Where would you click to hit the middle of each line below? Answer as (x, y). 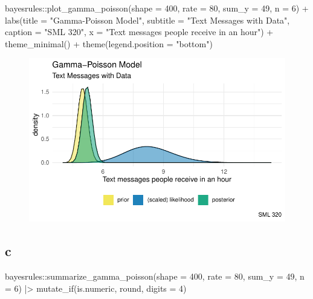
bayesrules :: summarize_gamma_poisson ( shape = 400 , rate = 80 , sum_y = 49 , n (155, 276)
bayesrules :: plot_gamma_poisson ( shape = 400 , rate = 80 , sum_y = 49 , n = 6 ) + (157, 8)
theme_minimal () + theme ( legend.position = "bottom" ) (109, 43)
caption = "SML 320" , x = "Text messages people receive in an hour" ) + (139, 32)
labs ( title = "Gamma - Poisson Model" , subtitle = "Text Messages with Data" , (147, 20)
